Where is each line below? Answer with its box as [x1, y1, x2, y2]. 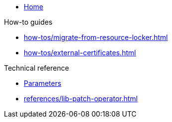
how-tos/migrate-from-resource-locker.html [24, 33, 168, 41]
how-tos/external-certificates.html [24, 48, 136, 57]
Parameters [24, 79, 61, 87]
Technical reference [4, 64, 69, 72]
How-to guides [4, 18, 53, 26]
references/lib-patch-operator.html [24, 94, 138, 103]
